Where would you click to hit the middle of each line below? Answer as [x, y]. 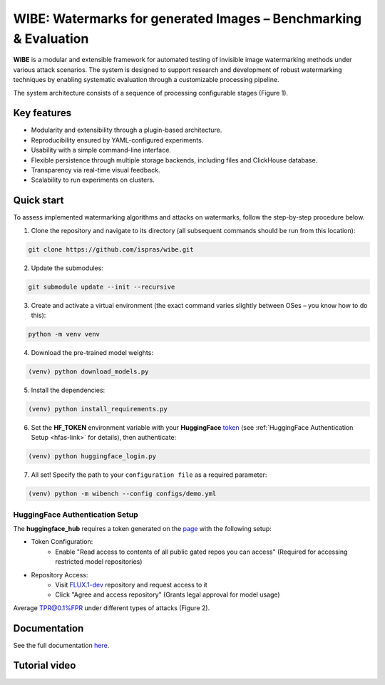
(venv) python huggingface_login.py [92, 457]
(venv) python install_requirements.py [98, 409]
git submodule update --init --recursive [102, 287]
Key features [42, 113]
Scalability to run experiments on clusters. [93, 180]
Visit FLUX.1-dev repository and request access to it [132, 584]
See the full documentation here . [61, 645]
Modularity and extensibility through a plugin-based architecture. [127, 130]
